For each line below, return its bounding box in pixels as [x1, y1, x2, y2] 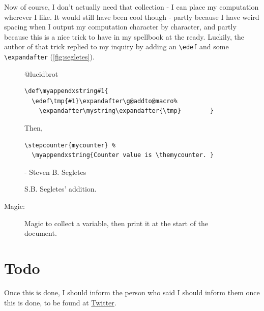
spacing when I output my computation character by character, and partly [4, 21, 237, 32]
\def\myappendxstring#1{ [24, 87, 108, 95]
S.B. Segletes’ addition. [24, 183, 97, 194]
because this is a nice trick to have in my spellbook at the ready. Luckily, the [4, 31, 244, 42]
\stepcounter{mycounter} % [24, 141, 115, 149]
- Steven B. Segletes [24, 166, 86, 177]
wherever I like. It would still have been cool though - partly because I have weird [4, 11, 259, 22]
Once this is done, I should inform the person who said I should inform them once [4, 287, 260, 297]
